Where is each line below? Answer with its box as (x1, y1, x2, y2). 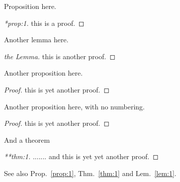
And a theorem (4, 134, 50, 145)
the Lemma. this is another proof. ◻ (4, 51, 115, 61)
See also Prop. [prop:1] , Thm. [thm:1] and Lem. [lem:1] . (4, 168, 177, 178)
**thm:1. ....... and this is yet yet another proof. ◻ (4, 151, 159, 162)
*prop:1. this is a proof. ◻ (4, 17, 85, 28)
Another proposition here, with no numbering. (4, 101, 145, 111)
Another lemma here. (4, 34, 69, 45)
